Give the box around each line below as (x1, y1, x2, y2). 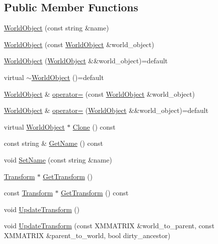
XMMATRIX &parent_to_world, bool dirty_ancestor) (4, 230, 170, 240)
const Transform (4, 188, 53, 198)
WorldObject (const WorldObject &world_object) (4, 39, 154, 49)
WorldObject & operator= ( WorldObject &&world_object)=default (4, 105, 209, 115)
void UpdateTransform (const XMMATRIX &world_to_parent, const (4, 220, 215, 231)
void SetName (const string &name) (4, 154, 112, 164)
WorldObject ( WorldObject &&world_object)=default (4, 55, 168, 66)
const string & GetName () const (4, 138, 103, 148)
